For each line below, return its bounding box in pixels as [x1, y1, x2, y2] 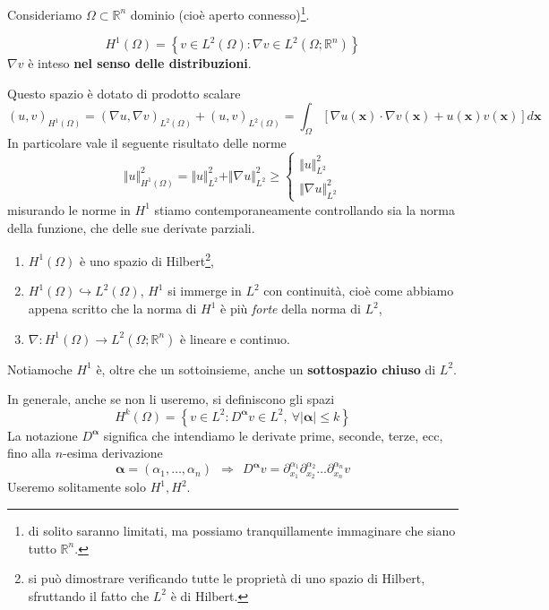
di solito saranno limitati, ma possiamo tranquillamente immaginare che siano [28, 520, 456, 539]
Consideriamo [7, 4, 82, 23]
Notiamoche [7, 359, 73, 378]
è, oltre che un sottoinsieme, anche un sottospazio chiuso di [96, 359, 436, 378]
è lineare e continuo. [180, 329, 291, 348]
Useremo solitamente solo [7, 477, 147, 496]
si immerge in [167, 281, 242, 300]
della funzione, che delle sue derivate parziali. [7, 218, 255, 236]
